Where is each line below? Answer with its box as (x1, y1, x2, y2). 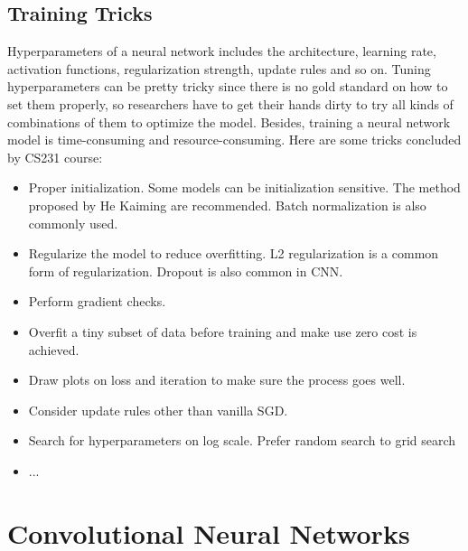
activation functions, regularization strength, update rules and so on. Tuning (7, 59, 431, 78)
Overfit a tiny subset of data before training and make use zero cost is (28, 322, 417, 341)
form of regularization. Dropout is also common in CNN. (28, 261, 343, 280)
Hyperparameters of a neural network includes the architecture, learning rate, (7, 42, 436, 61)
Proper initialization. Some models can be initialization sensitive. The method (28, 178, 461, 197)
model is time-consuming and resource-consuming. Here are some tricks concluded (7, 130, 462, 149)
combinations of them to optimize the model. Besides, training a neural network (7, 112, 451, 131)
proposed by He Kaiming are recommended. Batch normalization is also (28, 195, 426, 214)
